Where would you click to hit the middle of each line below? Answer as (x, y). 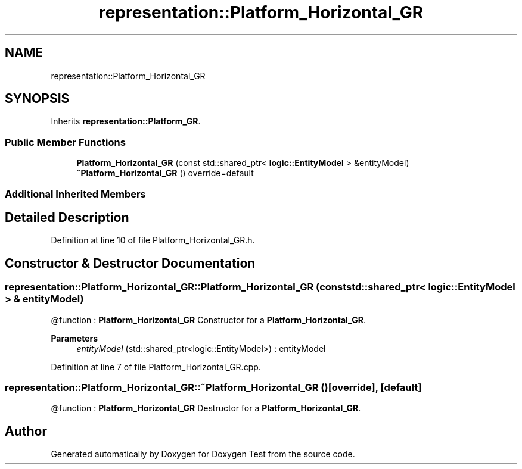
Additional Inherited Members (75, 194)
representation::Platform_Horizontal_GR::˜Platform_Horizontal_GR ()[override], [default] (213, 387)
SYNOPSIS (37, 99)
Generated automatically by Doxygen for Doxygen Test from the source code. (203, 454)
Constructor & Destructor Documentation (130, 263)
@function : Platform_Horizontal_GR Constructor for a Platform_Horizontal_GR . (208, 320)
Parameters (74, 338)
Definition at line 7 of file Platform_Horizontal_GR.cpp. (156, 367)
